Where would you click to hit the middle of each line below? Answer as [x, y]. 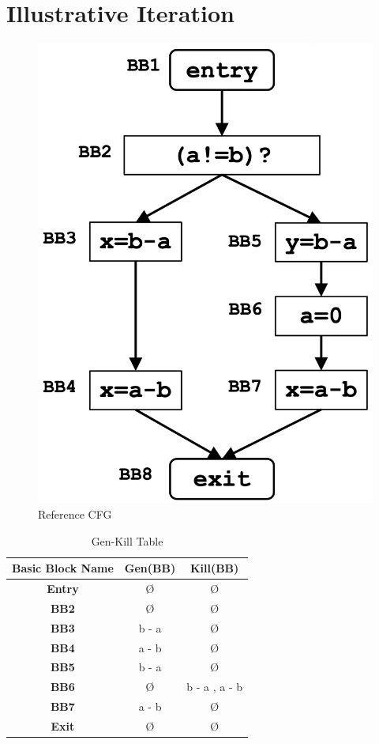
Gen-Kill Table [127, 540]
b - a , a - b [214, 687]
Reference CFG [75, 514]
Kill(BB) [214, 568]
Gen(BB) [150, 568]
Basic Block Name [63, 568]
